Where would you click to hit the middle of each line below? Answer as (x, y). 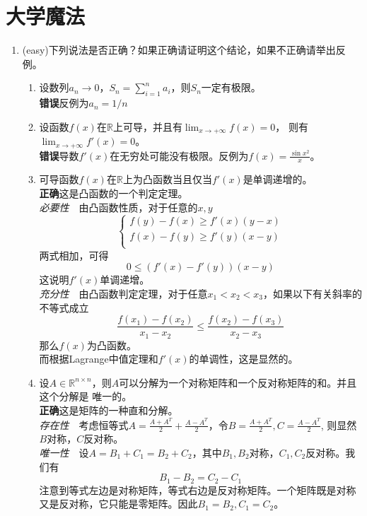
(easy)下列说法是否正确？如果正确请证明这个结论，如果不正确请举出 (179, 50)
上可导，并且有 (147, 126)
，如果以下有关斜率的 (313, 293)
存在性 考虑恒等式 (84, 424)
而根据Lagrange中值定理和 (99, 359)
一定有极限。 (231, 87)
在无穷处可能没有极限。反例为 (179, 155)
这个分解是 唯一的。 (86, 396)
